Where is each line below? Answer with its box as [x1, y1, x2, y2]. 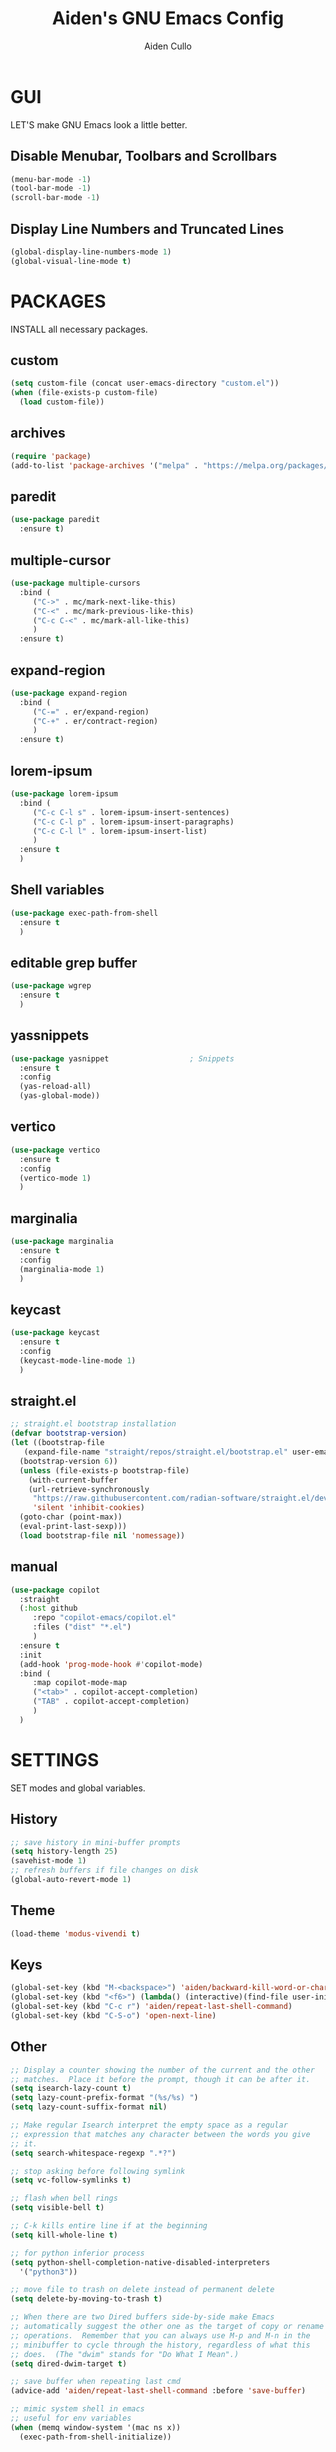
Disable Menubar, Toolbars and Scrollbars [10, 148, 278, 165]
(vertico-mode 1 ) [19, 1173, 92, 1183]
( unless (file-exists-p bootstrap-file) [19, 1465, 190, 1476]
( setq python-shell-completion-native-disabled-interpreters [10, 2257, 271, 2267]
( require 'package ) [10, 451, 92, 461]
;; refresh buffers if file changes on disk [10, 1865, 199, 1876]
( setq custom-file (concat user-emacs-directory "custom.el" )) [10, 378, 280, 389]
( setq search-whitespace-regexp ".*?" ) [10, 2148, 177, 2158]
